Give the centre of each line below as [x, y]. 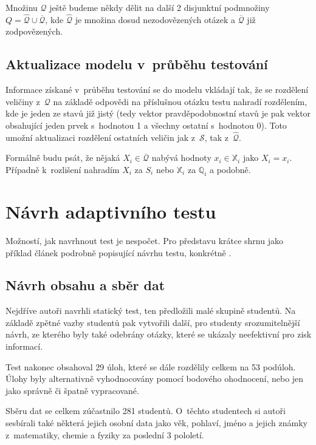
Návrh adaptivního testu [111, 211]
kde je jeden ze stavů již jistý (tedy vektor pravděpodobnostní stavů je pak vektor [158, 113]
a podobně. [230, 169]
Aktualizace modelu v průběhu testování [137, 64]
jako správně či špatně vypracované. [72, 390]
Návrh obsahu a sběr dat [85, 285]
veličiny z [23, 101]
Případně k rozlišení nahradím [63, 169]
